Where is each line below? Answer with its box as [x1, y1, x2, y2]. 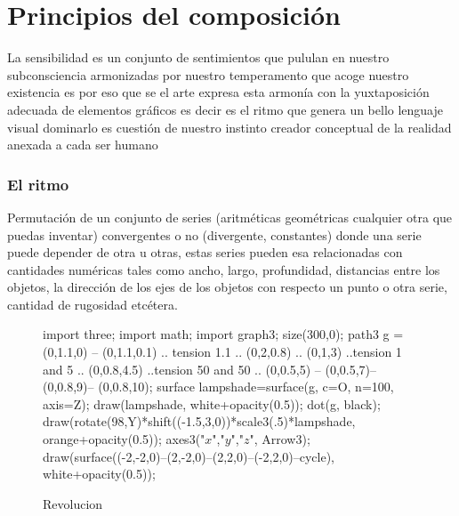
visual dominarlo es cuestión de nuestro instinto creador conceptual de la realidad [7, 117, 452, 136]
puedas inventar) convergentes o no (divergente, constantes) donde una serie [7, 225, 422, 244]
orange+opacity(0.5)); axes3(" [43, 430, 205, 448]
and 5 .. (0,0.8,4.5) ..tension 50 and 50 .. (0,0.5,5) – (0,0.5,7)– [43, 359, 377, 378]
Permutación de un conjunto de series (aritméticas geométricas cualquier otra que [7, 207, 453, 226]
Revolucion [43, 494, 103, 512]
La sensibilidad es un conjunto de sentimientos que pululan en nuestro [7, 48, 390, 67]
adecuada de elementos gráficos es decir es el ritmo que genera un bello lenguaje [7, 100, 444, 118]
